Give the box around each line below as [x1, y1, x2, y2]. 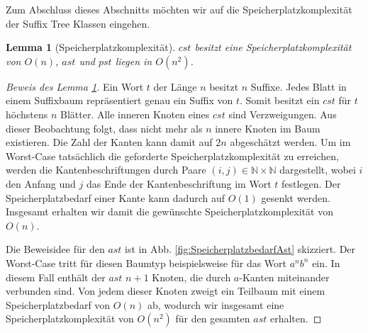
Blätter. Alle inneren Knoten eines [60, 106, 210, 121]
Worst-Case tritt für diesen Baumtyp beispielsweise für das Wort [6, 255, 287, 270]
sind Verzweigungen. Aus [228, 106, 337, 121]
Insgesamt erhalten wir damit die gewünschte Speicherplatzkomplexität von [6, 204, 333, 219]
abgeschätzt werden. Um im [230, 135, 351, 149]
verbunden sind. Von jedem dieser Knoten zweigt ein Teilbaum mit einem [6, 283, 325, 298]
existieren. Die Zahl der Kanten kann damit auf [6, 135, 213, 149]
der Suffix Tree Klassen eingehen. [6, 16, 150, 30]
